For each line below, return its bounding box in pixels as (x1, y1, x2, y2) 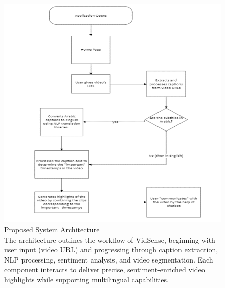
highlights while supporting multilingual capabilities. (4, 274, 169, 285)
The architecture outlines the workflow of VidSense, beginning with (4, 234, 215, 245)
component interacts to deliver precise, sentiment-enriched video (4, 264, 205, 275)
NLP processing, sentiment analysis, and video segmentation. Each (4, 254, 213, 265)
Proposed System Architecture (4, 224, 100, 235)
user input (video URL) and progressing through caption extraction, (4, 244, 218, 255)
